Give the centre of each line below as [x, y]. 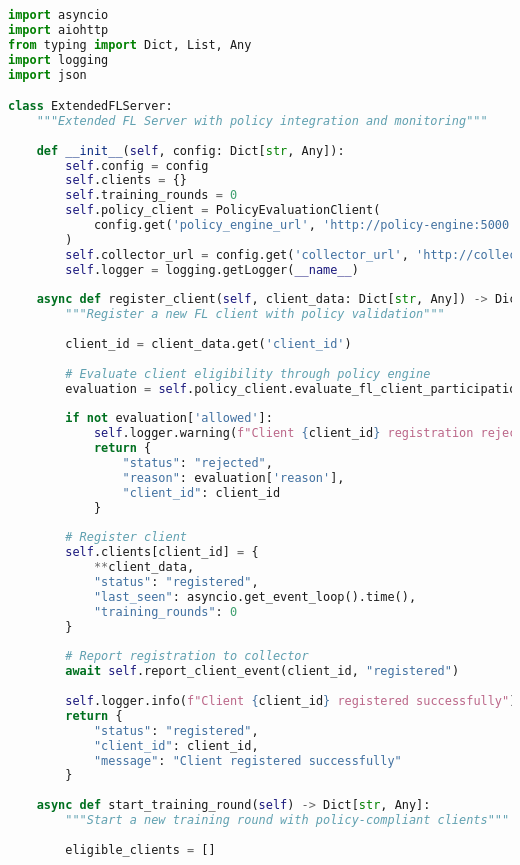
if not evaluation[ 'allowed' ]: [169, 418]
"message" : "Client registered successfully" [247, 760]
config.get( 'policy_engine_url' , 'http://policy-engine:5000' [305, 225]
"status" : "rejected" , [197, 463]
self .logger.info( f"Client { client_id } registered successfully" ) [291, 701]
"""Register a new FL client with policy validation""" [255, 314]
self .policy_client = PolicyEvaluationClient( [223, 210]
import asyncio [58, 15]
